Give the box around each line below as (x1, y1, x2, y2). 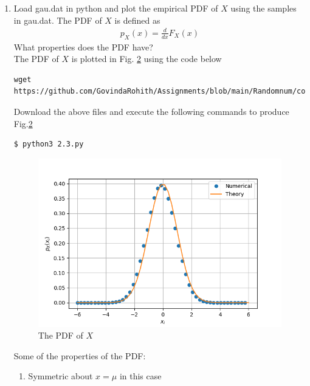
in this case (119, 370, 162, 382)
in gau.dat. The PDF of (13, 13, 102, 26)
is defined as (114, 13, 160, 26)
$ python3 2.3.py (13, 140, 84, 149)
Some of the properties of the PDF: (13, 349, 146, 362)
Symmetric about (28, 370, 93, 382)
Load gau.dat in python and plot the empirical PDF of (13, 2, 218, 14)
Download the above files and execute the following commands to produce (13, 105, 289, 117)
